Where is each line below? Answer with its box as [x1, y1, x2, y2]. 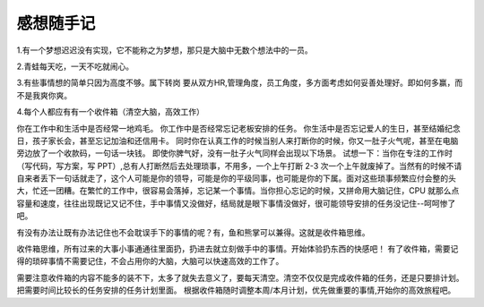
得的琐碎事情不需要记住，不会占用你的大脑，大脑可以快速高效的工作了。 [16, 256, 284, 267]
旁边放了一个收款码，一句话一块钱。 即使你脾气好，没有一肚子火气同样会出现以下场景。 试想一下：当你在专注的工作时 [16, 148, 453, 158]
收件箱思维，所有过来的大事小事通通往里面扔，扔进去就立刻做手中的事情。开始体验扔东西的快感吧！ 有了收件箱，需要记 [16, 243, 459, 254]
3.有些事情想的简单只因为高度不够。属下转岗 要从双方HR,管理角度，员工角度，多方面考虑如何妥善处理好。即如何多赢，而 [16, 77, 463, 89]
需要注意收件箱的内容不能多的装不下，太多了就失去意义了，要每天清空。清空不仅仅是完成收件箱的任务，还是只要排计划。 [16, 272, 464, 283]
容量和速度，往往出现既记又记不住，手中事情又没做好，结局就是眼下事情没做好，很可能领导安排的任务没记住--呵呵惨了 [16, 198, 456, 209]
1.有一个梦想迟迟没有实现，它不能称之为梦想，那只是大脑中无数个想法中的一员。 [16, 45, 313, 55]
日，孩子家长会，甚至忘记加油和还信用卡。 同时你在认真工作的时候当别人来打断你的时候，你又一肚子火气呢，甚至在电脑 [16, 135, 459, 146]
